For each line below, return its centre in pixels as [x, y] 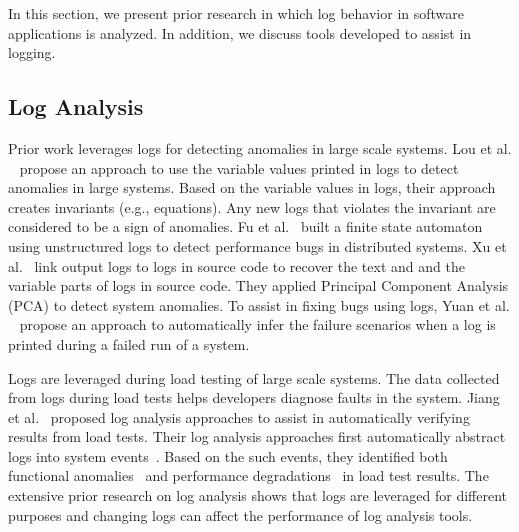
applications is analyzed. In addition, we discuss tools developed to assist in [240, 32]
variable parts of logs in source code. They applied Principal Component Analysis [258, 285]
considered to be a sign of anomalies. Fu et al [147, 226]
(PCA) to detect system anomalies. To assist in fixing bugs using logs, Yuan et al [257, 304]
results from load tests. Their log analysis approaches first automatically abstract [257, 436]
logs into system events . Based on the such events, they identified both [228, 455]
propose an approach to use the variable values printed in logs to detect [239, 167]
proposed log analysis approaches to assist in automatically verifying [260, 416]
